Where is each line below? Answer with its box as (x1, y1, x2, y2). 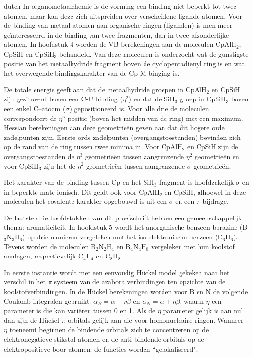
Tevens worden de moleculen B (4, 241, 96, 251)
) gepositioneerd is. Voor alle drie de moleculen (69, 103, 209, 113)
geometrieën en (195, 151, 239, 161)
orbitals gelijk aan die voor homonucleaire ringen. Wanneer (68, 315, 244, 325)
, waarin (180, 296, 204, 306)
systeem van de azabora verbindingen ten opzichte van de (54, 277, 226, 287)
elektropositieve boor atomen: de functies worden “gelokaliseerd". (4, 343, 198, 354)
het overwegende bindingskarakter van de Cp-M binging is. (4, 68, 180, 78)
